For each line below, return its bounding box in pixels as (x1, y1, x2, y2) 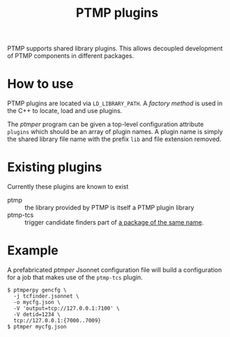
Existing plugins (7, 159, 102, 175)
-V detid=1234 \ (13, 311, 61, 318)
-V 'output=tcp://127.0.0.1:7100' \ (13, 305, 120, 312)
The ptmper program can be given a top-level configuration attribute (7, 120, 204, 128)
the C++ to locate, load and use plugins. (7, 107, 123, 115)
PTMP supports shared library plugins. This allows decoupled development (7, 44, 223, 53)
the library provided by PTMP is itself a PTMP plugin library (24, 204, 194, 212)
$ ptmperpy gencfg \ (7, 287, 68, 294)
